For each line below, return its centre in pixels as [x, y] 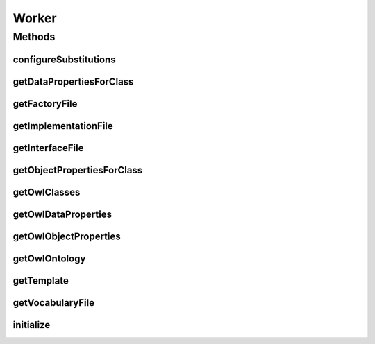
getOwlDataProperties [62, 214]
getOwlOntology [49, 258]
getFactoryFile [45, 104]
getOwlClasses [47, 192]
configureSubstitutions [64, 59]
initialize [32, 325]
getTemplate [41, 281]
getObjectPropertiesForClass [78, 170]
